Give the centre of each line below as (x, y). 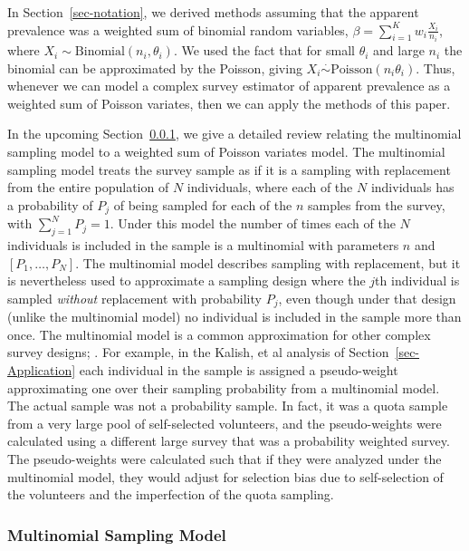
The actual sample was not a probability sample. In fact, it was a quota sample (228, 406)
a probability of (50, 204)
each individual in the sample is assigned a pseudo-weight (239, 370)
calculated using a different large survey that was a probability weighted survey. (229, 441)
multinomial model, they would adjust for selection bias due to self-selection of (225, 476)
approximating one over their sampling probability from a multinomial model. (224, 387)
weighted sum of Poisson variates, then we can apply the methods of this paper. (229, 103)
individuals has (412, 187)
